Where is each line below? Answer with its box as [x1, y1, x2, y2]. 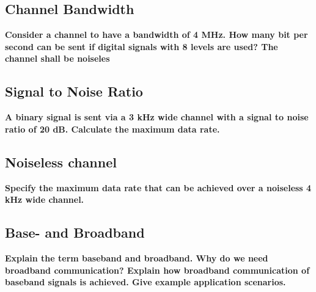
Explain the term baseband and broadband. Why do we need [5, 251, 268, 264]
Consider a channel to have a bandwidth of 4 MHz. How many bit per [5, 28, 308, 41]
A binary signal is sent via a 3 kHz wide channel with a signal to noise [5, 111, 309, 123]
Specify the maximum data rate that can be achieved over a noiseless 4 [5, 181, 312, 194]
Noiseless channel [5, 152, 117, 171]
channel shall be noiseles [5, 52, 110, 65]
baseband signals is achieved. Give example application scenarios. [5, 276, 286, 288]
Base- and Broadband [5, 223, 145, 242]
